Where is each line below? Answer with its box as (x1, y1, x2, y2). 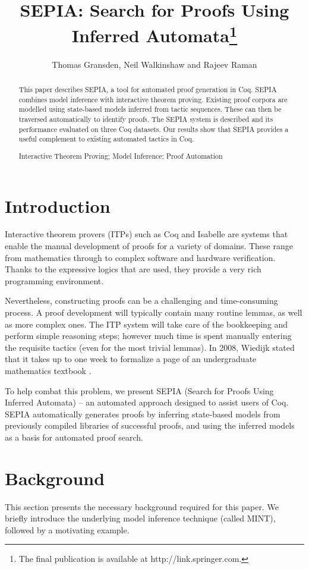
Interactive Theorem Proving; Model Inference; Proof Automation (18, 150, 223, 161)
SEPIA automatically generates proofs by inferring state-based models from (5, 407, 280, 420)
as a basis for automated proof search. (5, 430, 143, 443)
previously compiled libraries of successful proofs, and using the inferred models (5, 419, 295, 432)
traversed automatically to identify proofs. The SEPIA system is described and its (18, 114, 273, 124)
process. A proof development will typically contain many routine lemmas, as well (5, 306, 302, 319)
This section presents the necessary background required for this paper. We (5, 500, 279, 513)
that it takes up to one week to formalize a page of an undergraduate (5, 353, 257, 365)
